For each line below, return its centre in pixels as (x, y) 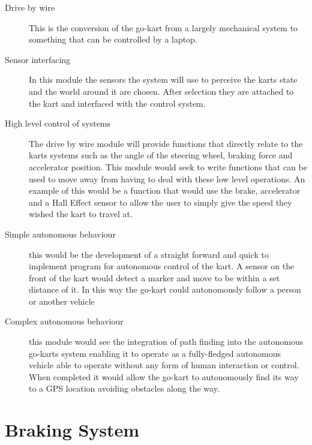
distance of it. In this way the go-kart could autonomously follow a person (165, 289)
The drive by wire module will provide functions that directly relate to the (166, 143)
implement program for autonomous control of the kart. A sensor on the (162, 266)
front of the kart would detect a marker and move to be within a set (154, 277)
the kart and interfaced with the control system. (117, 103)
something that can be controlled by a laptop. (113, 39)
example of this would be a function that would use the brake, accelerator (165, 190)
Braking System (72, 430)
